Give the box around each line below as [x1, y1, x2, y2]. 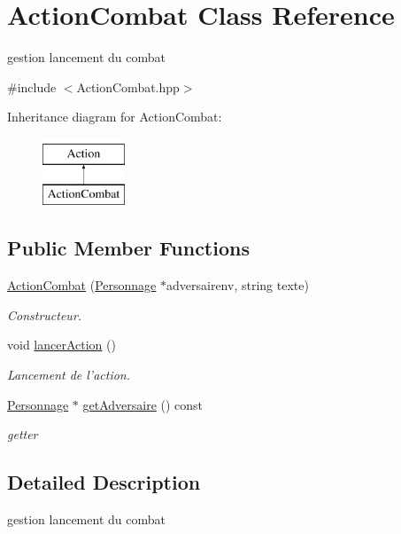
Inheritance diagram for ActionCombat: [7, 107, 222, 126]
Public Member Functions [7, 234, 250, 262]
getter [7, 425, 38, 444]
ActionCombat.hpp [76, 77, 180, 96]
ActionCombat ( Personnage [7, 276, 157, 294]
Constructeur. [7, 305, 82, 324]
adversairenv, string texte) [166, 276, 309, 294]
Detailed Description [7, 468, 201, 496]
